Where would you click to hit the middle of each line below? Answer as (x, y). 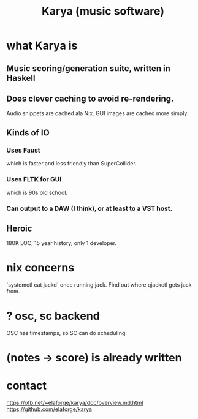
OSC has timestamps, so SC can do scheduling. (67, 333)
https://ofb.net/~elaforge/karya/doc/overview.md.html (75, 403)
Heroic (19, 228)
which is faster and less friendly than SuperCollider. (71, 164)
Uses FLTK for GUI (34, 179)
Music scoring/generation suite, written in (88, 68)
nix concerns (40, 268)
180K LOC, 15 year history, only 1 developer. (62, 243)
